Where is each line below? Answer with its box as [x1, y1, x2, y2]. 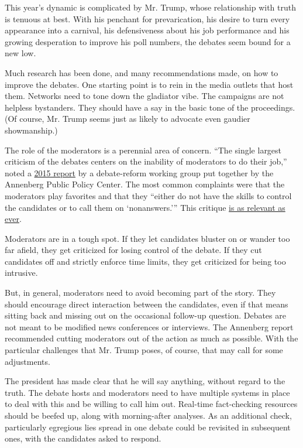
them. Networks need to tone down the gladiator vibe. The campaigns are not [5, 90, 284, 102]
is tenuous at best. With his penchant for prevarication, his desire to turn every [5, 12, 290, 25]
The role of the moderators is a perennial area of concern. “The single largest [5, 143, 282, 156]
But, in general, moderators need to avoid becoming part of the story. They [5, 286, 276, 299]
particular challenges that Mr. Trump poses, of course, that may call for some [5, 344, 283, 356]
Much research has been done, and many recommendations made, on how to [5, 66, 278, 78]
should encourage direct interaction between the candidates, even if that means [5, 297, 288, 310]
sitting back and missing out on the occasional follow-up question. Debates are [5, 309, 286, 322]
